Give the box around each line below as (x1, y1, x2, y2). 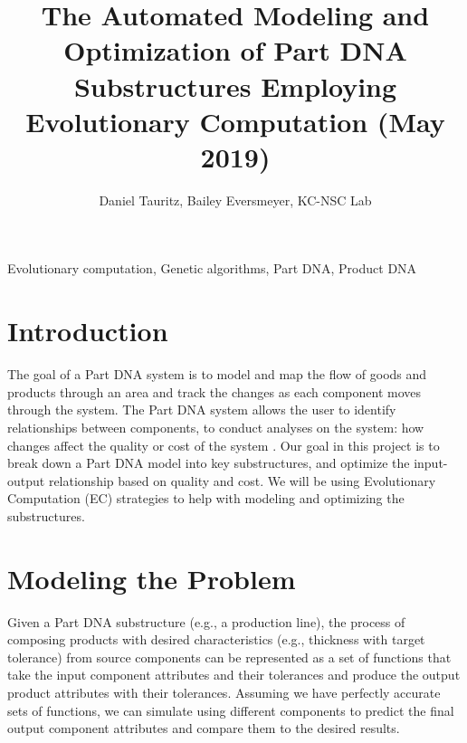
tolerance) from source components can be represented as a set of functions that (7, 647, 452, 666)
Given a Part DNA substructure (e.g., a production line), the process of (7, 612, 405, 631)
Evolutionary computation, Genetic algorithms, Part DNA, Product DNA (7, 259, 417, 278)
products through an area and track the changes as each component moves (7, 382, 421, 401)
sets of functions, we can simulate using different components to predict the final (7, 700, 454, 719)
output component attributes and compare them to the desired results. (7, 719, 400, 738)
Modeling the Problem (7, 559, 296, 596)
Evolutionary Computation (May (25, 102, 445, 139)
